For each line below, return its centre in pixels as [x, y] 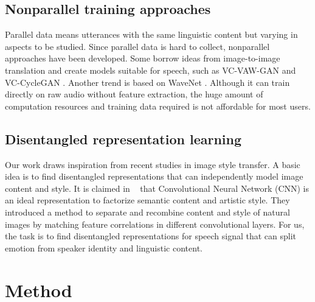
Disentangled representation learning [123, 139]
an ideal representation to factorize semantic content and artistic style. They [147, 200]
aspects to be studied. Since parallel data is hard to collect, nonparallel [137, 46]
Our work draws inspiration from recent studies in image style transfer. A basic [153, 164]
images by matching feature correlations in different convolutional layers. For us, [155, 224]
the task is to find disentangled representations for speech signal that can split [151, 236]
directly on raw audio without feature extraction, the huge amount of [134, 94]
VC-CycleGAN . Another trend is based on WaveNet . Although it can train [147, 82]
